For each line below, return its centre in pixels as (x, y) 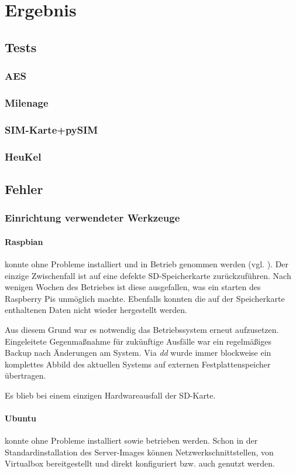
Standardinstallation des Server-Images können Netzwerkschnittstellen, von (139, 452)
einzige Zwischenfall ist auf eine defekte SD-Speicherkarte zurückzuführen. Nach (148, 275)
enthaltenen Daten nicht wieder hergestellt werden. (96, 310)
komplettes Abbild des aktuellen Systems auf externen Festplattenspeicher (138, 364)
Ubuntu (20, 418)
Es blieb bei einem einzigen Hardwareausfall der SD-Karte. (110, 395)
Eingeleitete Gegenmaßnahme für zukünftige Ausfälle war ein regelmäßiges (138, 341)
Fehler (24, 188)
